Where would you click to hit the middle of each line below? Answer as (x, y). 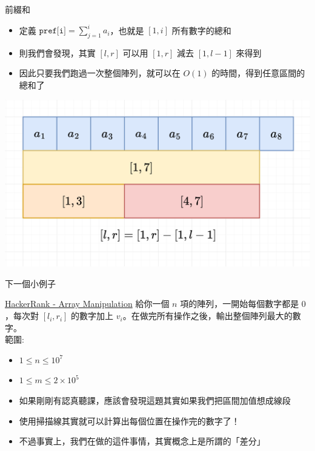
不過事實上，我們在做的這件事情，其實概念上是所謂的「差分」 (142, 441)
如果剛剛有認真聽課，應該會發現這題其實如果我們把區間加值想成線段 (155, 400)
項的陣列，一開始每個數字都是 (240, 304)
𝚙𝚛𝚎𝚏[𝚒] (53, 31)
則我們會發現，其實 (57, 52)
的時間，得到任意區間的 (258, 73)
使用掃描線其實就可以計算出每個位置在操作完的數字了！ (129, 420)
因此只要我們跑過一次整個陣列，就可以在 (100, 73)
